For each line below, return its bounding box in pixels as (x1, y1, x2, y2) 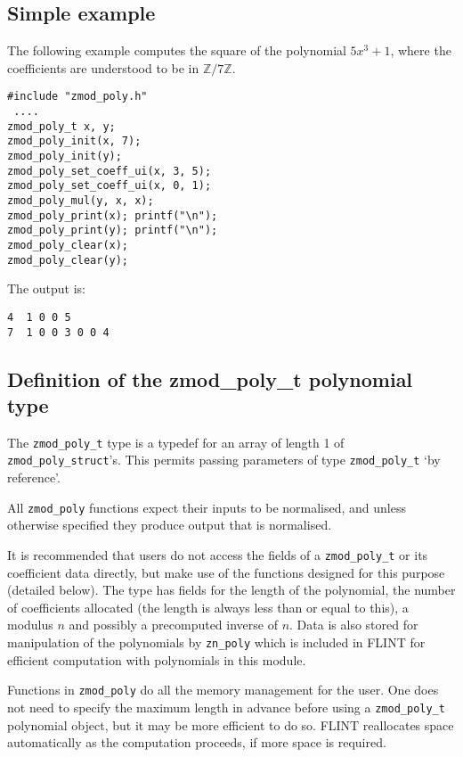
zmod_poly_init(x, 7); (7, 135, 142, 148)
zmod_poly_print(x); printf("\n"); (7, 209, 218, 222)
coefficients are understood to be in (7, 58, 199, 77)
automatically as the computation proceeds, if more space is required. (7, 733, 386, 752)
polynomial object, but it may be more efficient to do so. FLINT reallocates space (7, 715, 454, 734)
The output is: (7, 279, 85, 298)
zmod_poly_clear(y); (7, 253, 129, 267)
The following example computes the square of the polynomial (7, 41, 346, 60)
